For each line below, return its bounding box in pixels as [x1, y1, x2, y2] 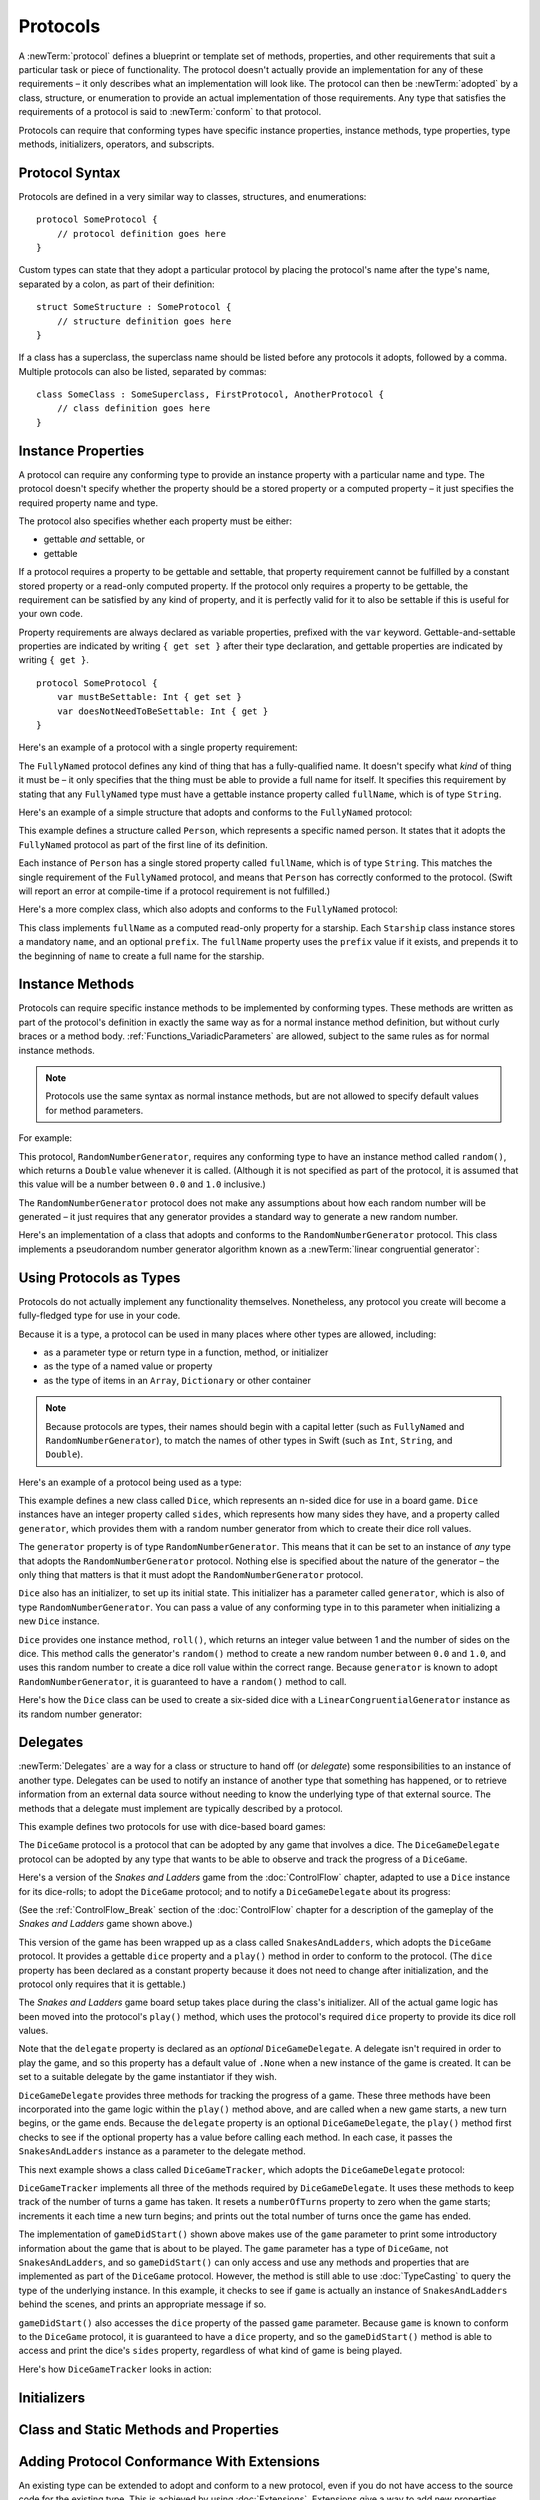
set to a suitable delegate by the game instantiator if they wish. [18, 2071, 277, 2083]
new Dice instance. [18, 1615, 100, 1627]
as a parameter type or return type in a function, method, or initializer [43, 1346, 329, 1358]
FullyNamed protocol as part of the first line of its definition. [18, 838, 269, 850]
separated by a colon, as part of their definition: [18, 278, 215, 290]
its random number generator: [18, 1708, 142, 1720]
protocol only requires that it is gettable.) [18, 1978, 187, 1990]
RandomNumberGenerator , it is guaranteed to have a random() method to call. [18, 1675, 347, 1687]
